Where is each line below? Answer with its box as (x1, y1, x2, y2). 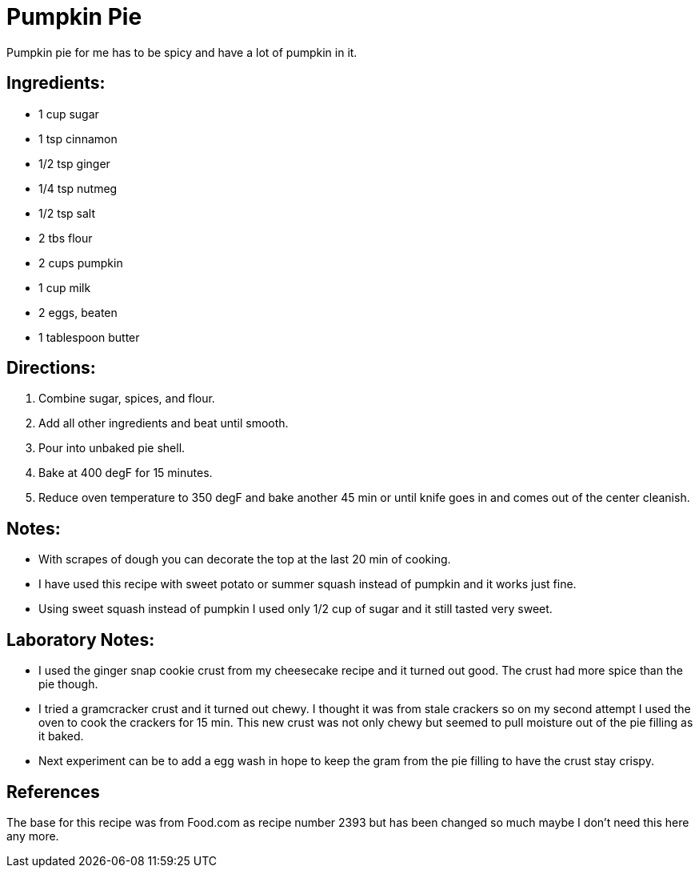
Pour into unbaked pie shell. (38, 441, 186, 455)
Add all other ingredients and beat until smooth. (38, 416, 289, 431)
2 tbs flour (38, 231, 93, 245)
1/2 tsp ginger (38, 156, 110, 170)
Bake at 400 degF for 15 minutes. (38, 466, 213, 480)
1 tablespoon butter (38, 330, 140, 344)
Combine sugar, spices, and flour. (38, 391, 215, 406)
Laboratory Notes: (6, 629, 155, 650)
